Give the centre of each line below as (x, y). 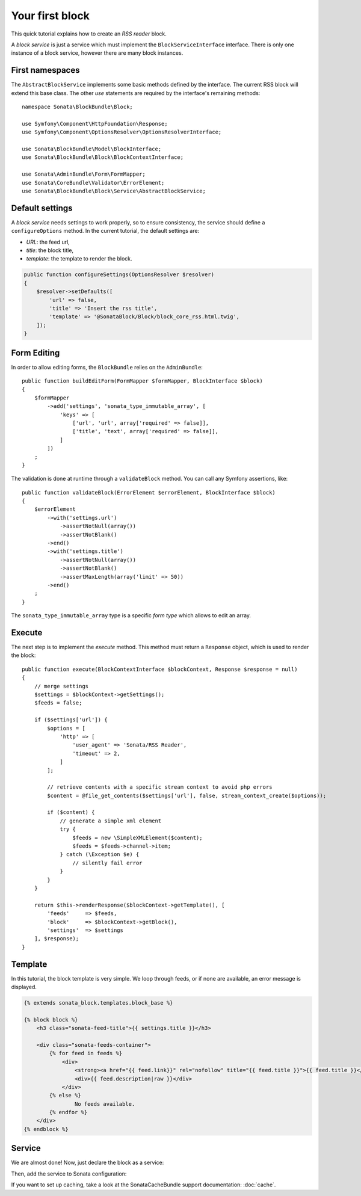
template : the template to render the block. (79, 259)
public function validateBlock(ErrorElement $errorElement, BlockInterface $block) (149, 492)
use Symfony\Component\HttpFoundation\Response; (95, 124)
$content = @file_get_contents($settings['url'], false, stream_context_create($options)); (187, 795)
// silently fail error (107, 863)
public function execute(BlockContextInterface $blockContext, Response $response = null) (160, 669)
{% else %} (65, 1096)
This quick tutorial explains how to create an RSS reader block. (89, 34)
